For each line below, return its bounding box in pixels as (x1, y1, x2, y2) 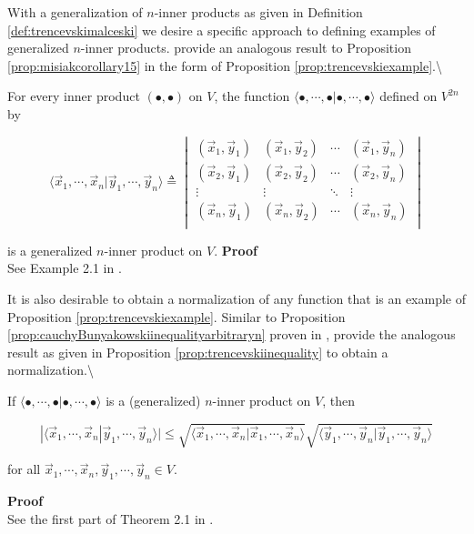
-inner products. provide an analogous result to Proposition (80, 38, 411, 57)
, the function (214, 86, 290, 106)
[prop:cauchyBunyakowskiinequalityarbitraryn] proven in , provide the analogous (7, 325, 456, 344)
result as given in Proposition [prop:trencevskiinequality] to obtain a (7, 342, 388, 361)
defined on (379, 86, 438, 106)
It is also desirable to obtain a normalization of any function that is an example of (7, 289, 467, 308)
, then (322, 391, 356, 410)
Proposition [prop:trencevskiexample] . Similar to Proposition (7, 307, 346, 326)
